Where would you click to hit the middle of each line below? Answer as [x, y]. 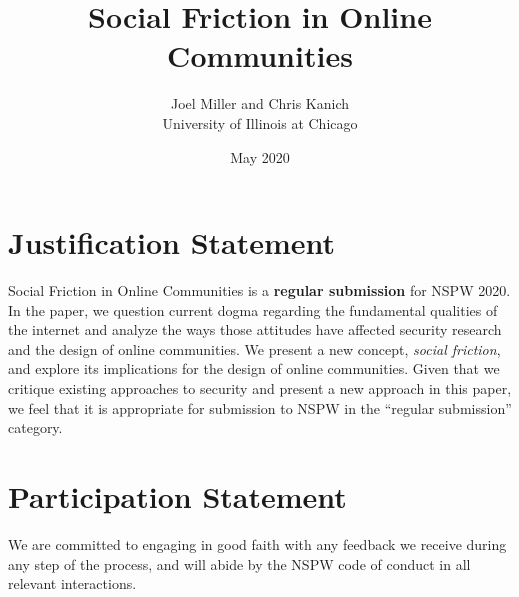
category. [35, 427]
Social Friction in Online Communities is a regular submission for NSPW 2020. [259, 290]
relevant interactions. [72, 583]
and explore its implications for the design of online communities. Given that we [254, 368]
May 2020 [260, 156]
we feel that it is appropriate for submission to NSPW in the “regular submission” [260, 407]
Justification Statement [172, 242]
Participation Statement [177, 495]
